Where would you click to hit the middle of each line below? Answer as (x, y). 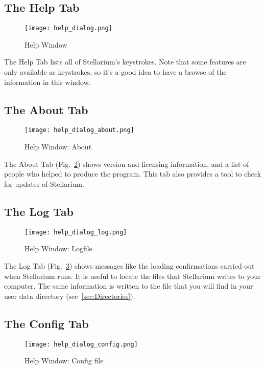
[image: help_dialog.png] (68, 28)
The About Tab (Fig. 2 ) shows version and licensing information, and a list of (127, 164)
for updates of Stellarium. (44, 183)
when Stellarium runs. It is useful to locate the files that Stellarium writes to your (132, 276)
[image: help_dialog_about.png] (79, 130)
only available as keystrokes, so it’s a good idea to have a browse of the (115, 72)
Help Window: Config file (64, 361)
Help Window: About (58, 147)
